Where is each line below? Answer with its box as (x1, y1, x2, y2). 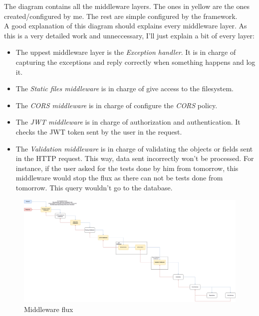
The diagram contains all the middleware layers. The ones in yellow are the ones (4, 1, 250, 11)
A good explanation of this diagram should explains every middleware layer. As (4, 20, 247, 31)
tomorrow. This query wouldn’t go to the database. (15, 182, 173, 192)
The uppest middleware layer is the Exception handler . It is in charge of (15, 47, 236, 57)
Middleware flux (24, 304, 73, 314)
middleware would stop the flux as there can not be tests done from (15, 172, 223, 183)
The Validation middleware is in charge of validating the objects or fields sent (15, 143, 253, 154)
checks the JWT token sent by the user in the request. (15, 126, 182, 137)
